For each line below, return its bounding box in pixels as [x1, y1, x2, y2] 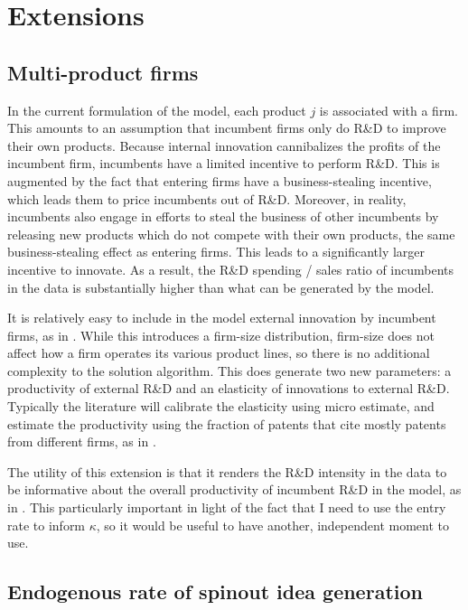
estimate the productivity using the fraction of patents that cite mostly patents [7, 414, 446, 433]
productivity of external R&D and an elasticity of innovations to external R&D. [7, 379, 450, 398]
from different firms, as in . [7, 432, 156, 451]
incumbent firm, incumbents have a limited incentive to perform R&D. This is [7, 154, 440, 173]
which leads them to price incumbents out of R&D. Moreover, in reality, [7, 189, 407, 208]
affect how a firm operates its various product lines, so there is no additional [7, 343, 430, 362]
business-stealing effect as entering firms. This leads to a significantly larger [7, 242, 426, 261]
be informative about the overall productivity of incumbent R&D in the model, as [7, 480, 462, 499]
